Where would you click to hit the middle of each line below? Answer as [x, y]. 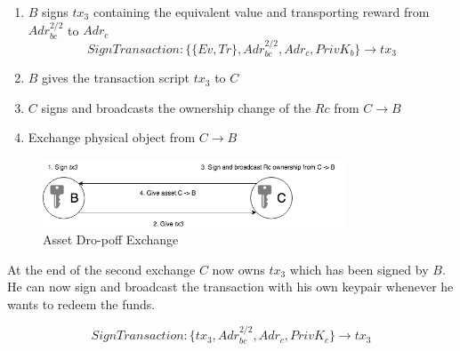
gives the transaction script [116, 78]
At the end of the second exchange [101, 269]
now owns [238, 269]
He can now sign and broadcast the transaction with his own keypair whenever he [230, 287]
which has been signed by [359, 269]
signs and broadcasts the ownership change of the [176, 107]
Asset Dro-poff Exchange [111, 239]
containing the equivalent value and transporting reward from [261, 12]
